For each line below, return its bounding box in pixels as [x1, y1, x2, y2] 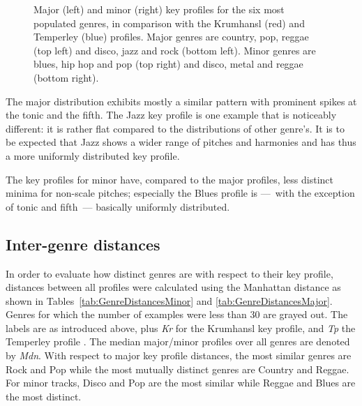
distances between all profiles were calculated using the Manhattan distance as [6, 280, 341, 294]
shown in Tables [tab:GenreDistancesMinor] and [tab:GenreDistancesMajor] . [6, 293, 333, 308]
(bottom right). [33, 70, 99, 84]
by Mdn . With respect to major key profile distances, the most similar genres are [6, 348, 352, 363]
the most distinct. [6, 389, 82, 403]
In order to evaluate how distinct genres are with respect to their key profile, [6, 266, 333, 280]
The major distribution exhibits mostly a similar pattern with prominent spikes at [6, 93, 357, 108]
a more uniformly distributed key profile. [6, 148, 180, 163]
